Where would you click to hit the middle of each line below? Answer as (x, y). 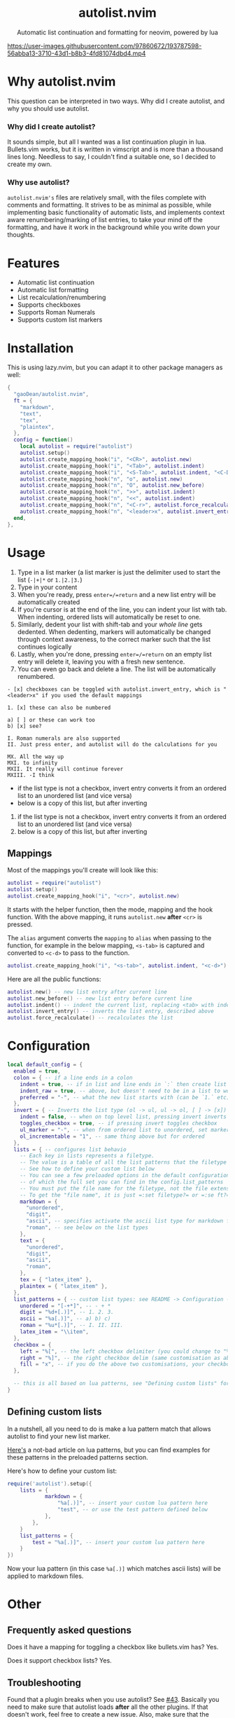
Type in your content (47, 587)
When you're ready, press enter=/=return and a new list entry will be (116, 594)
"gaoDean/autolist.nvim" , (51, 394)
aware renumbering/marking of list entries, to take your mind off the (105, 220)
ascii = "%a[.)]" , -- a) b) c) (65, 1319)
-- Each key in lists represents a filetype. (87, 1156)
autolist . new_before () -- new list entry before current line (100, 998)
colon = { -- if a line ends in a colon (73, 1078)
